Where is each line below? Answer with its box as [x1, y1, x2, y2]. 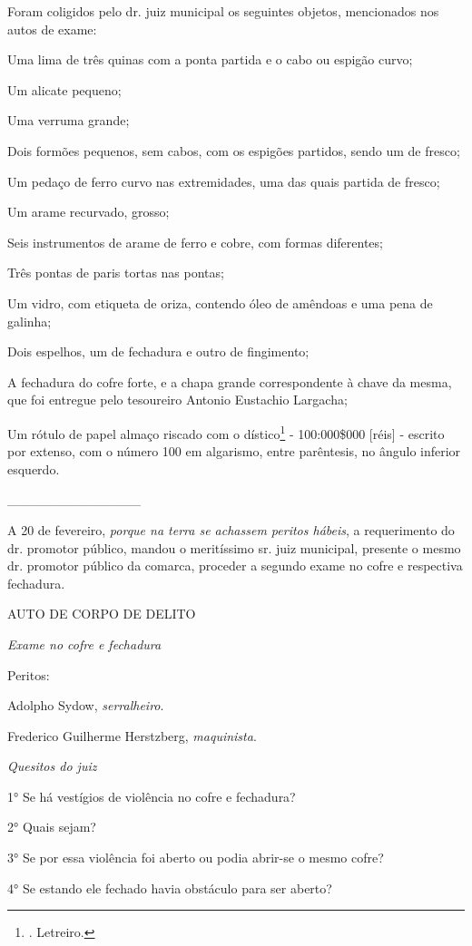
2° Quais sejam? [7, 817, 96, 836]
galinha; [7, 311, 52, 330]
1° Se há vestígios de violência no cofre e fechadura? [7, 786, 296, 805]
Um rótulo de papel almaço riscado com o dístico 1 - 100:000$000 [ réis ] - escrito [7, 421, 445, 443]
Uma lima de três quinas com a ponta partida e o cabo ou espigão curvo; [7, 50, 413, 69]
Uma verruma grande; [7, 111, 130, 130]
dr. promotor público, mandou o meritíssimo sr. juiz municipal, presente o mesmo [7, 538, 461, 557]
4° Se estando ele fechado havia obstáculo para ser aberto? [7, 878, 332, 897]
